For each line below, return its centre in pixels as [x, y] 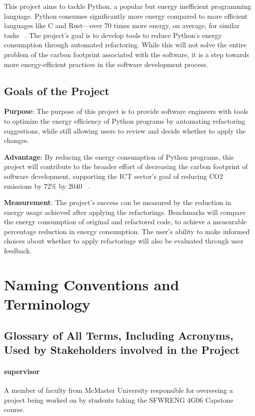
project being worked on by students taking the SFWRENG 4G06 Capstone [119, 399]
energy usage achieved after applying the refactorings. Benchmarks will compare [125, 212]
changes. [17, 140]
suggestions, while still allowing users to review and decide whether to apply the [125, 130]
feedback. [18, 251]
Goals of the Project [57, 90]
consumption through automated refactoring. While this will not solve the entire [125, 45]
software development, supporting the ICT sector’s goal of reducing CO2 [113, 176]
